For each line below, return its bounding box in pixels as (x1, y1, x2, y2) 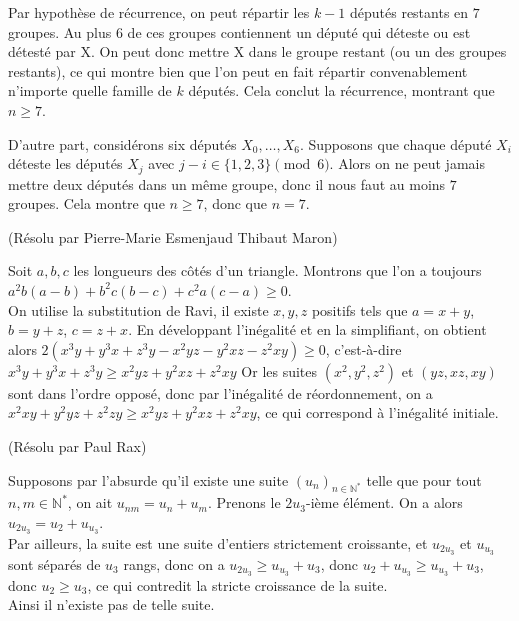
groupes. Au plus (8, 21, 112, 42)
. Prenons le (208, 492, 281, 513)
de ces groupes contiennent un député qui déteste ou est (127, 21, 471, 42)
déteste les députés (8, 153, 123, 174)
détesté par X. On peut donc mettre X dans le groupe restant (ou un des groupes (8, 41, 507, 62)
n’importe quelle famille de (8, 80, 172, 101)
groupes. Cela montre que (8, 193, 165, 214)
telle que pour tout (366, 469, 482, 490)
